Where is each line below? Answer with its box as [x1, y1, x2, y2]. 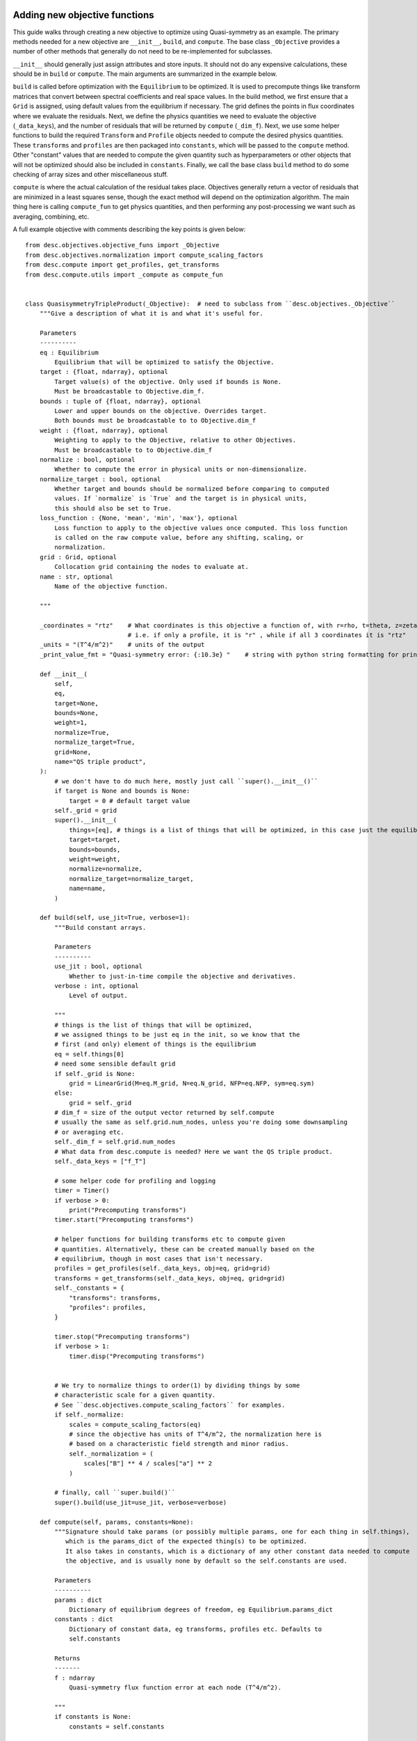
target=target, [69, 836, 121, 844]
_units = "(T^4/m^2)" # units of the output [39, 641, 205, 649]
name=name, [69, 884, 106, 893]
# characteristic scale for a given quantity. [54, 1391, 216, 1399]
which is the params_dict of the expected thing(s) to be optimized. [65, 1538, 308, 1545]
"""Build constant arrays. [54, 923, 147, 931]
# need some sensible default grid [54, 1060, 176, 1068]
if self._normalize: [54, 1411, 124, 1419]
